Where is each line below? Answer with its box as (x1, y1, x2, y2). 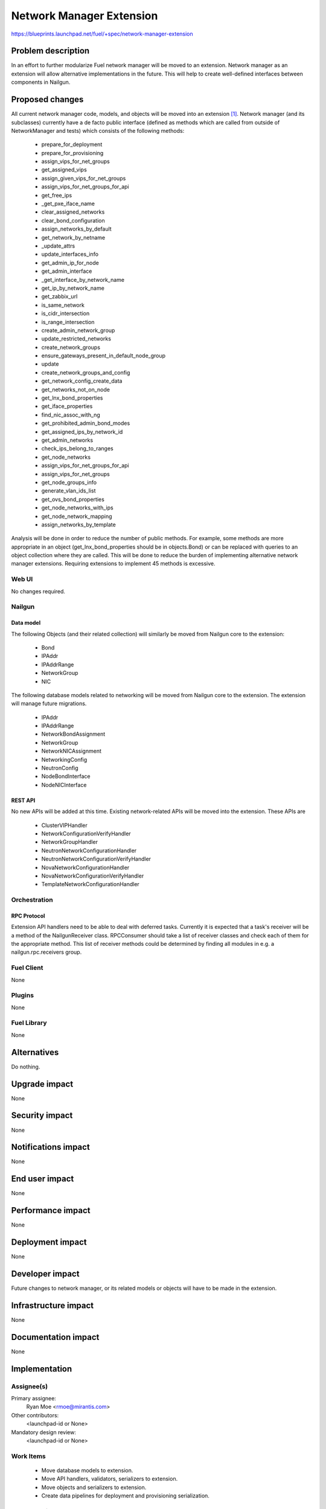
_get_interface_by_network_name (41, 276, 125, 283)
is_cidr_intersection (41, 310, 90, 317)
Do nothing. (11, 1063, 40, 1070)
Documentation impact (11, 1332, 100, 1342)
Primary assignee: (11, 1395, 57, 1402)
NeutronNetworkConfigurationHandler (41, 847, 137, 854)
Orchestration (11, 896, 54, 904)
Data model (11, 619, 41, 627)
